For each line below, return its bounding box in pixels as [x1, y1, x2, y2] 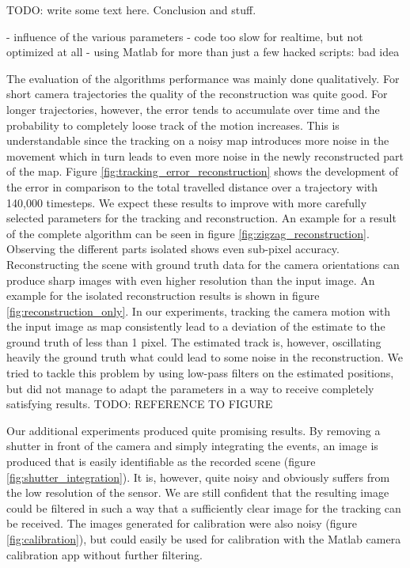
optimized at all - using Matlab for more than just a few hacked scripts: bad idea [6, 44, 400, 60]
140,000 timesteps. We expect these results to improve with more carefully [6, 194, 367, 210]
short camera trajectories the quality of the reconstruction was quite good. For [6, 85, 388, 102]
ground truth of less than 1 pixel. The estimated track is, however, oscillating [6, 333, 382, 350]
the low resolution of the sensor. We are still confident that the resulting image [6, 484, 389, 501]
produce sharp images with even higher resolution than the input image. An [6, 271, 375, 288]
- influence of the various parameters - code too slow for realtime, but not [6, 28, 363, 44]
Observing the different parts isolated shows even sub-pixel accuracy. [6, 240, 340, 257]
